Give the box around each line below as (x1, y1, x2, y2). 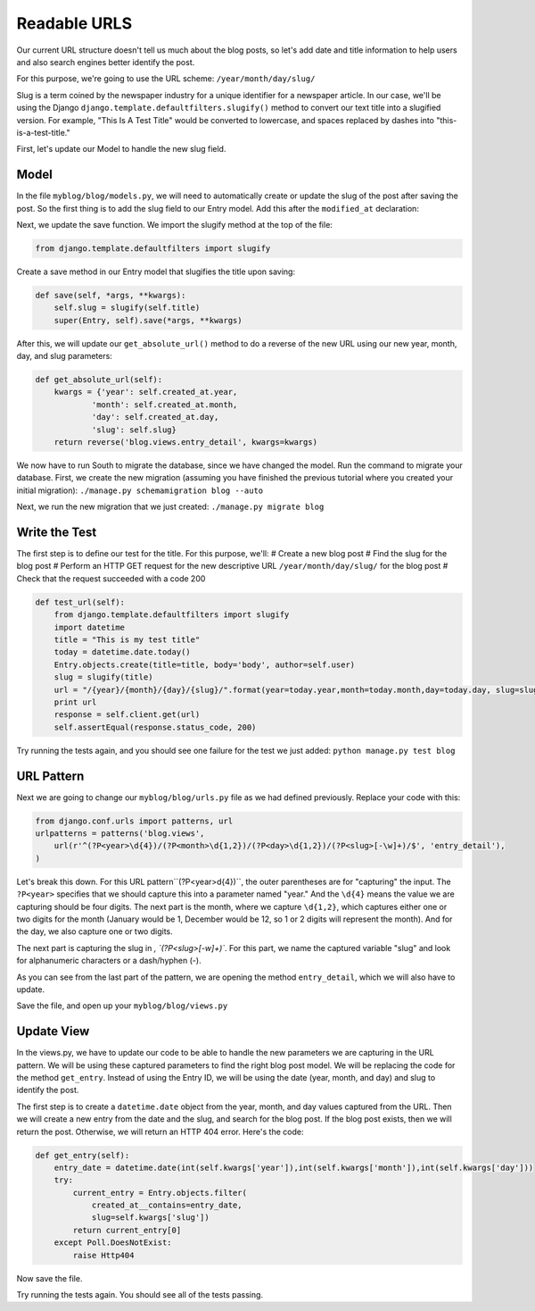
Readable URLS (16, 13, 133, 33)
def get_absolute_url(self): (35, 375, 163, 385)
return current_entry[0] (72, 1224, 182, 1235)
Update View (16, 1023, 90, 1040)
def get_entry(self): (35, 1150, 130, 1160)
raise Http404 (72, 1250, 135, 1260)
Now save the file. (16, 1273, 83, 1283)
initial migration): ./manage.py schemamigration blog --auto (16, 485, 264, 496)
